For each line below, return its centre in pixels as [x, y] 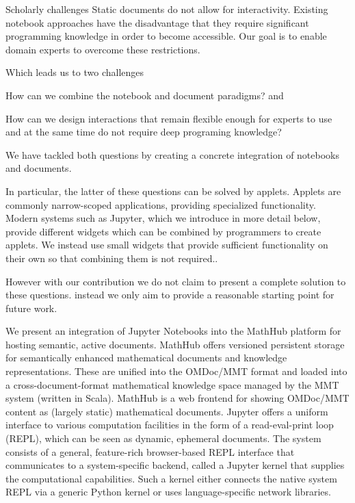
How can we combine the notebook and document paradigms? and [145, 95]
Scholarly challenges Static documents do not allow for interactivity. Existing [167, 9]
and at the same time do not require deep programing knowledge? [144, 132]
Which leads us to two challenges [75, 72]
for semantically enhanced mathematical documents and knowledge [146, 358]
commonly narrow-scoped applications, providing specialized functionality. [161, 204]
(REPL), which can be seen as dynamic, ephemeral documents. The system [163, 438]
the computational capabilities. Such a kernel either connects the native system [171, 478]
